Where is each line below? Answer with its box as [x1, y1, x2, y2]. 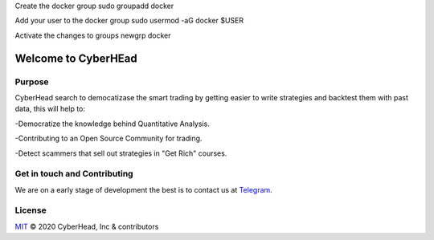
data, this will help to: [14, 104, 86, 114]
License [14, 205, 47, 216]
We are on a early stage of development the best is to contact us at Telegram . [14, 185, 272, 194]
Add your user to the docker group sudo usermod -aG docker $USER [14, 16, 244, 26]
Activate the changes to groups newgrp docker [14, 31, 171, 40]
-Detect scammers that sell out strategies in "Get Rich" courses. [14, 148, 227, 158]
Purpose [14, 76, 49, 87]
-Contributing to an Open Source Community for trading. [14, 133, 203, 144]
